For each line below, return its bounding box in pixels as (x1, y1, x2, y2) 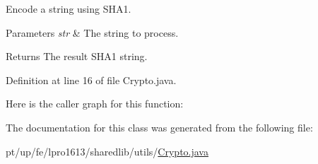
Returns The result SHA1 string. (6, 49, 148, 64)
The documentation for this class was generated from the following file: (6, 119, 313, 134)
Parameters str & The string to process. (6, 25, 179, 40)
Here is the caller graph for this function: (6, 96, 184, 111)
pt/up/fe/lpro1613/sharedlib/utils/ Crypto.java (6, 143, 208, 158)
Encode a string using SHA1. (6, 1, 131, 16)
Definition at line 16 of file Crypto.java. (6, 72, 177, 87)
